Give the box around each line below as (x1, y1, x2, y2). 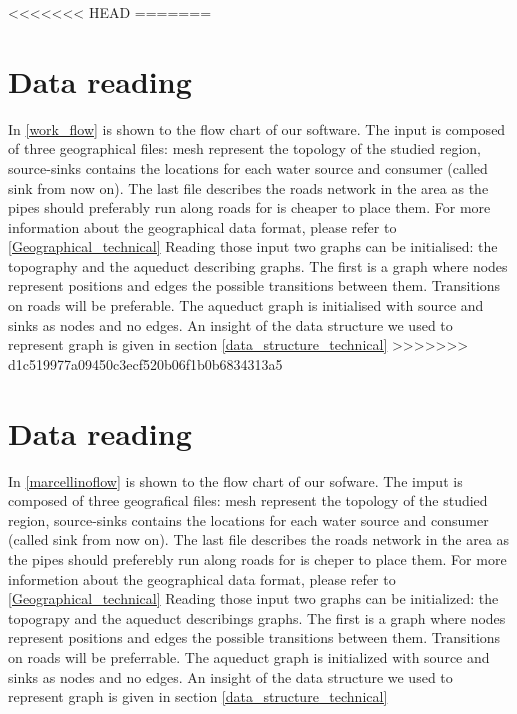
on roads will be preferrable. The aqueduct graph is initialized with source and (8, 646, 490, 667)
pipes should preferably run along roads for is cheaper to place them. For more (8, 197, 491, 218)
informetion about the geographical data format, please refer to (8, 568, 396, 589)
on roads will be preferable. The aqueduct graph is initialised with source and (8, 295, 484, 316)
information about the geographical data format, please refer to (8, 216, 397, 237)
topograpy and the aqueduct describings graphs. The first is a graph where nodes (8, 607, 506, 628)
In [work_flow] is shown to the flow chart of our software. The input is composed (8, 118, 506, 139)
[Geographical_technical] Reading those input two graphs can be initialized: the (8, 588, 499, 609)
